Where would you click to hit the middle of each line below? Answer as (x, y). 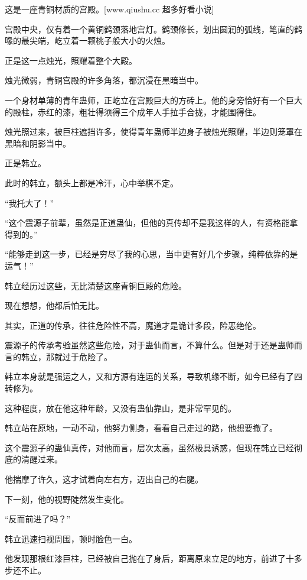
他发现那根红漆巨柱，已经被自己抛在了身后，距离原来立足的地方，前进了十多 (153, 558)
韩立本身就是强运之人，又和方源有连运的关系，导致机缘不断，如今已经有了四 (153, 376)
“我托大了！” (30, 202)
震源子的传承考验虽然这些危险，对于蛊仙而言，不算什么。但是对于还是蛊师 (149, 345)
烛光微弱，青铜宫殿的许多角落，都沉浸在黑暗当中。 (104, 80)
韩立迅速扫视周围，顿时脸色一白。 (71, 538)
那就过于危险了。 (79, 356)
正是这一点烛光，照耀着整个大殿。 (71, 60)
